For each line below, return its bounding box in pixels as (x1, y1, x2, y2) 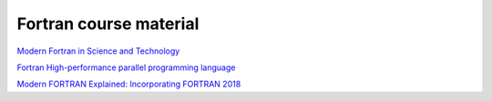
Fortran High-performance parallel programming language (16, 62, 236, 73)
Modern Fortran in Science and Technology (16, 45, 180, 56)
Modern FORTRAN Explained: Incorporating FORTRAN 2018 (16, 78, 241, 90)
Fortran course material (16, 14, 200, 34)
